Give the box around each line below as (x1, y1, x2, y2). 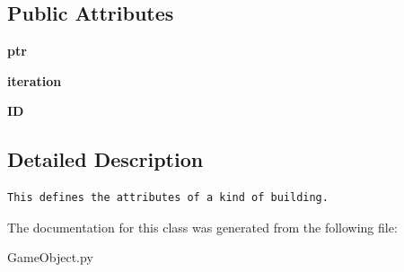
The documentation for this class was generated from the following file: (7, 217, 398, 236)
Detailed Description (7, 145, 204, 173)
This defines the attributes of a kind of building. (7, 191, 329, 205)
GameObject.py (7, 248, 93, 267)
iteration (7, 71, 62, 90)
